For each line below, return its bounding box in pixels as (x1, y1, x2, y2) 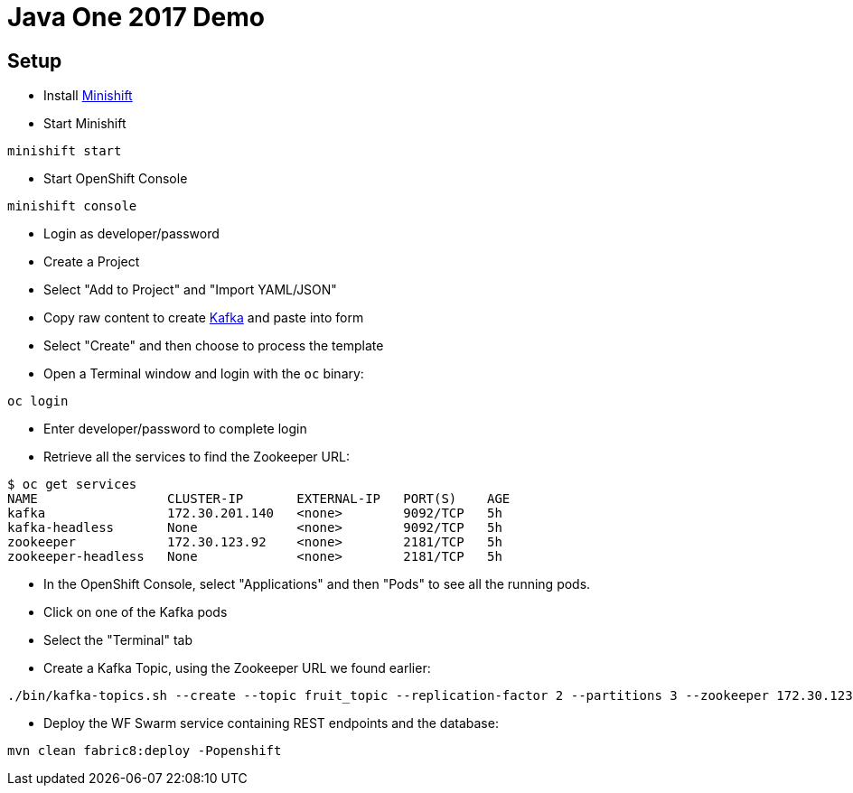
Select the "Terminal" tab (43, 632, 193, 648)
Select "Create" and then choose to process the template (43, 338, 384, 354)
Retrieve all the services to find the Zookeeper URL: (43, 449, 350, 465)
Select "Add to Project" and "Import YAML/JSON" (43, 282, 337, 298)
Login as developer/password (43, 226, 220, 242)
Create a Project (43, 254, 140, 270)
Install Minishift (43, 88, 133, 104)
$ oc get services (7, 477, 137, 492)
